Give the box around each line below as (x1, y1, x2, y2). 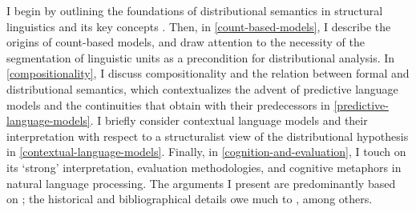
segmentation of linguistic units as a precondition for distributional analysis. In (6, 49, 395, 66)
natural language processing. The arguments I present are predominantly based (6, 174, 396, 191)
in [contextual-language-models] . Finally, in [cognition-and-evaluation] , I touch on (6, 143, 406, 160)
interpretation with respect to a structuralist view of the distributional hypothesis (6, 127, 409, 144)
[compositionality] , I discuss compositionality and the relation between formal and (6, 65, 410, 82)
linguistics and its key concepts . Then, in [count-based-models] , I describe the (6, 18, 391, 34)
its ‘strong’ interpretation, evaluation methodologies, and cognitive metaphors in (6, 158, 402, 175)
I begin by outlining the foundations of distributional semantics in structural (6, 2, 383, 18)
